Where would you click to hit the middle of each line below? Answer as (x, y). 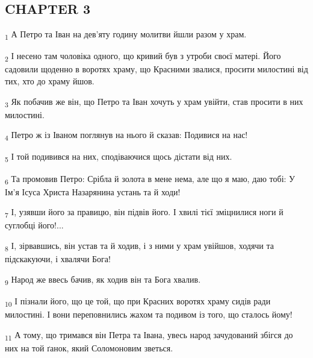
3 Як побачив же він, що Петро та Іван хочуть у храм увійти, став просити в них (154, 102)
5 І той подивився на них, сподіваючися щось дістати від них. (119, 157)
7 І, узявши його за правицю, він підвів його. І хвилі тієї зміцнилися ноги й (144, 213)
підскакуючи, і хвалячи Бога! (58, 259)
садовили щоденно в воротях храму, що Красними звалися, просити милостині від (156, 69)
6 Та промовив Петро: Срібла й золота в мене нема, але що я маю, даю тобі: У (150, 179)
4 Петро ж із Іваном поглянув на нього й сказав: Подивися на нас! (126, 136)
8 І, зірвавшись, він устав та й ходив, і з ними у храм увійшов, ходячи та (140, 246)
